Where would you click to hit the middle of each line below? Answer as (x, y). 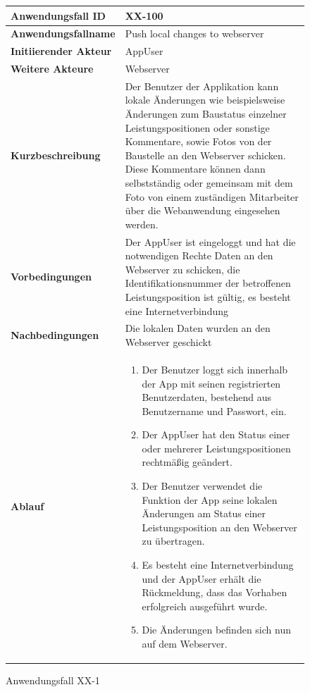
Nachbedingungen (55, 335)
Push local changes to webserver (194, 33)
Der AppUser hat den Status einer (216, 434)
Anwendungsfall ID (58, 15)
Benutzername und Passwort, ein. (214, 410)
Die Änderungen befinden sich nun (216, 630)
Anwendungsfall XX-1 (53, 680)
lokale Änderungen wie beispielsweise (205, 100)
